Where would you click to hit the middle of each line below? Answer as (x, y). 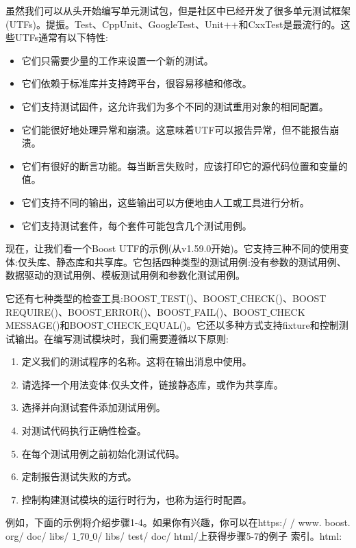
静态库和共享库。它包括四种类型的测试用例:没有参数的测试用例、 (201, 261)
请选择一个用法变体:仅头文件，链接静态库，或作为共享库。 (152, 384)
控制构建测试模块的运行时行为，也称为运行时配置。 (137, 499)
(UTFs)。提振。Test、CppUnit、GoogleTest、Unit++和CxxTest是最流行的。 (173, 24)
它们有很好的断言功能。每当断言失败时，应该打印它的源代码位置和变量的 (185, 165)
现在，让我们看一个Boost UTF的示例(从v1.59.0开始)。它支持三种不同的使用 (173, 248)
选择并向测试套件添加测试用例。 (93, 407)
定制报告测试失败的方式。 (79, 476)
